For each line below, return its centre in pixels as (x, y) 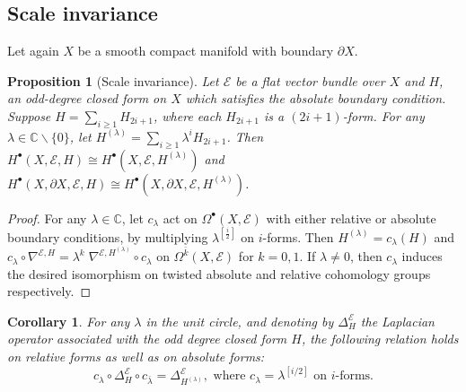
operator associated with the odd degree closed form (147, 339)
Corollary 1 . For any (69, 321)
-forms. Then (298, 236)
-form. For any (383, 115)
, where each (187, 115)
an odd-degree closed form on (87, 98)
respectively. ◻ (49, 291)
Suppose (29, 115)
